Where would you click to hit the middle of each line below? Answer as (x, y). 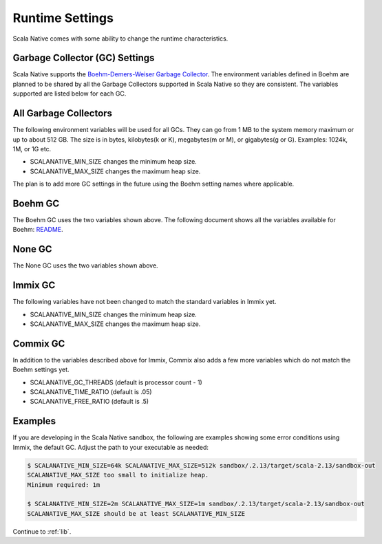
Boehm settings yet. (41, 370)
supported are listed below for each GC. (70, 94)
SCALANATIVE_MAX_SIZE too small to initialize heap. (118, 475)
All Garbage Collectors (63, 113)
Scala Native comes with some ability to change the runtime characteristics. (120, 39)
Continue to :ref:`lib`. (42, 531)
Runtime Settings (63, 18)
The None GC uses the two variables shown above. (85, 265)
